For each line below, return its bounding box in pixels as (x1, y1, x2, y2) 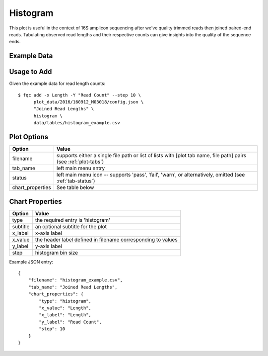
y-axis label (35, 243, 62, 250)
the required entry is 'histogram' (35, 216, 111, 223)
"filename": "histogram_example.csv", (28, 277, 123, 283)
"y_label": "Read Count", (39, 319, 102, 325)
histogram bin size (35, 249, 78, 256)
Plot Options (9, 133, 49, 141)
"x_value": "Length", (39, 305, 92, 311)
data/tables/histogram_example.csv (33, 120, 120, 126)
